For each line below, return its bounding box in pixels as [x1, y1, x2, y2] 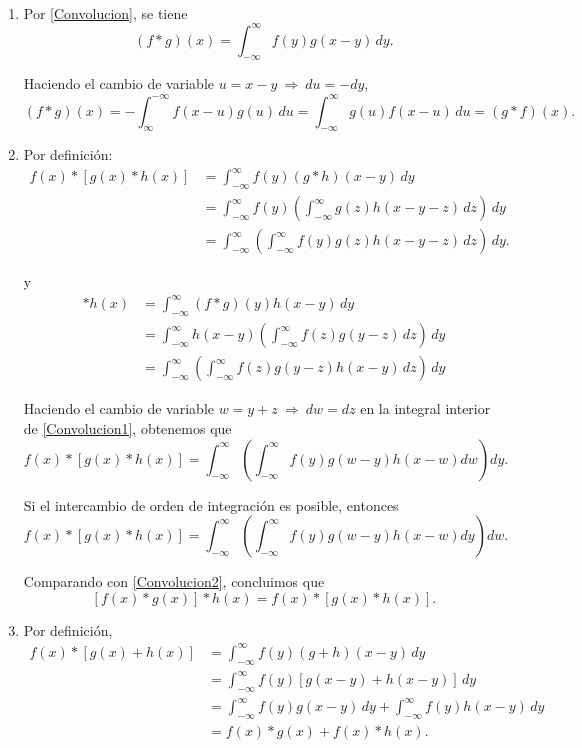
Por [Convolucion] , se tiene [23, 2, 188, 23]
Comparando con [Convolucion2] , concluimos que [23, 571, 325, 592]
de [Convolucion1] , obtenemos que [23, 417, 232, 438]
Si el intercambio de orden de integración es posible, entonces [23, 494, 399, 515]
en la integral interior [360, 398, 491, 419]
